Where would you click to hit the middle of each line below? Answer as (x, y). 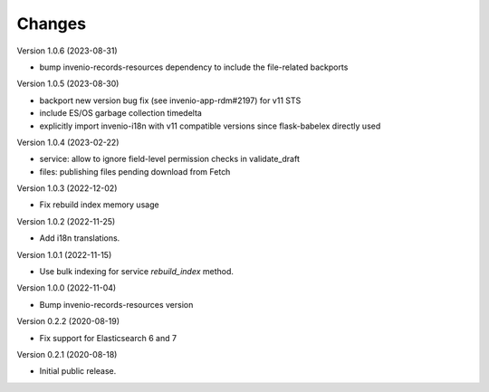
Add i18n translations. (80, 238)
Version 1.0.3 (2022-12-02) (67, 188)
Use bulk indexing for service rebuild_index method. (137, 272)
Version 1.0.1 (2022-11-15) (64, 254)
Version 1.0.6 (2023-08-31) (67, 51)
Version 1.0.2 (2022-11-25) (66, 221)
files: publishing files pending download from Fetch (135, 171)
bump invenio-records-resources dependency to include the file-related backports (194, 67)
